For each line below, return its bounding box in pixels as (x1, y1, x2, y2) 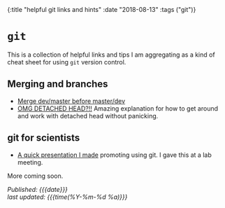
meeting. (17, 158, 43, 166)
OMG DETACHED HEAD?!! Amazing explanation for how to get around (17, 104, 219, 113)
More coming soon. (7, 172, 64, 180)
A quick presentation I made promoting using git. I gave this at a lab (17, 151, 212, 159)
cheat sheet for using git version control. (7, 57, 126, 66)
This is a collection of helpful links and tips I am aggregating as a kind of (7, 50, 215, 59)
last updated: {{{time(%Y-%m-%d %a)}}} (7, 193, 128, 201)
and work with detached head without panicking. (17, 111, 159, 120)
